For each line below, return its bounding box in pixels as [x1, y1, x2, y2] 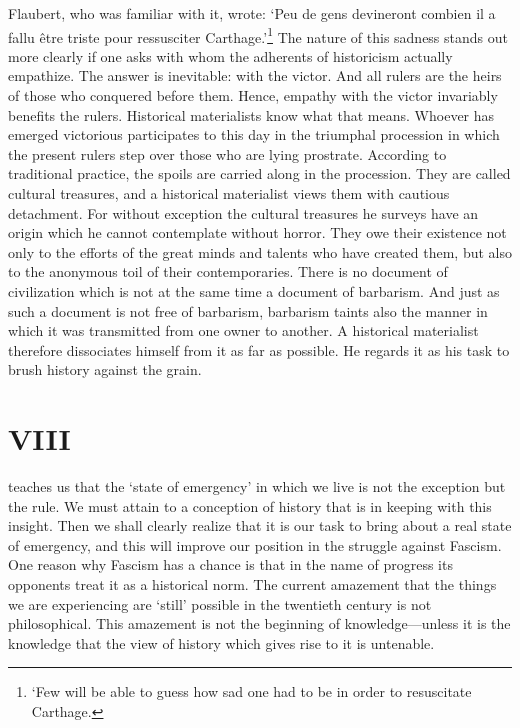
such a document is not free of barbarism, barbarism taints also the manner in [8, 300, 488, 321]
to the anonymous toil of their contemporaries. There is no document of [8, 261, 448, 282]
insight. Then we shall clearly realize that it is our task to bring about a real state [8, 515, 512, 536]
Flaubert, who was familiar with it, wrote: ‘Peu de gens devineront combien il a [8, 3, 496, 23]
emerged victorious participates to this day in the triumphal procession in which [8, 124, 500, 145]
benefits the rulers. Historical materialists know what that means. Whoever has [8, 104, 495, 125]
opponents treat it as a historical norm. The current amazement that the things [8, 574, 497, 595]
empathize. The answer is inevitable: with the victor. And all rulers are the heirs [8, 65, 502, 86]
